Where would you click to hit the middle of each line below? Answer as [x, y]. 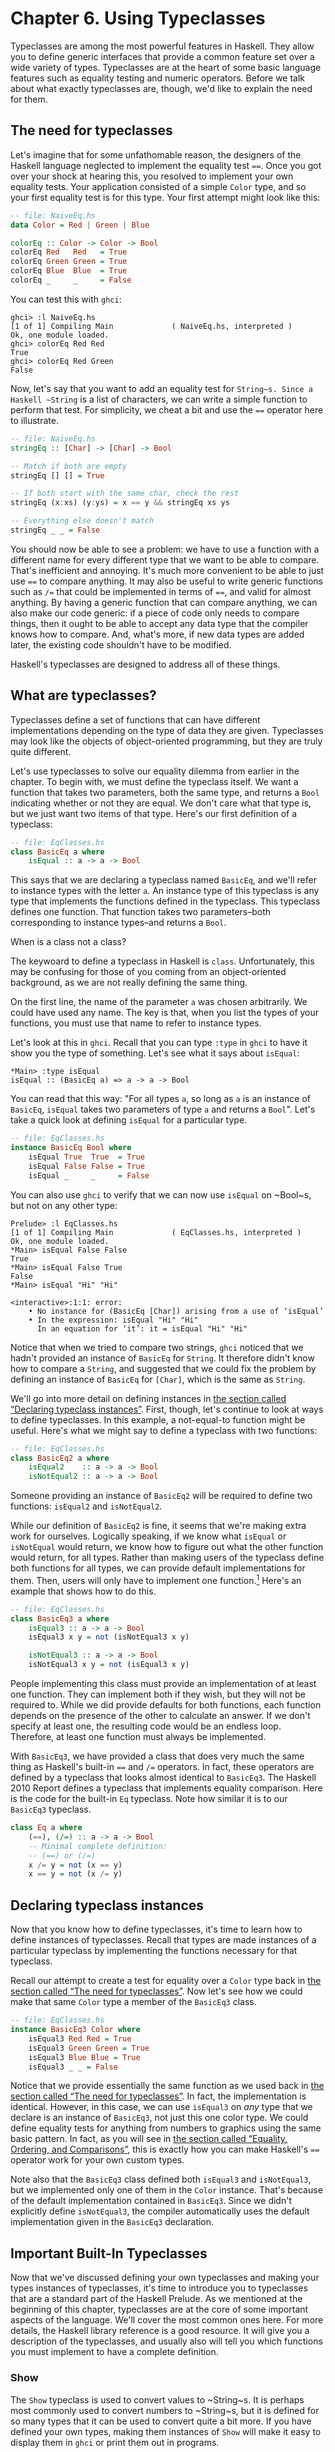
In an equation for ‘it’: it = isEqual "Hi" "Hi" [142, 1328]
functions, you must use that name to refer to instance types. [136, 1023]
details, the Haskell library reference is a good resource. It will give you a [160, 2331]
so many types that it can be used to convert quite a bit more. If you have [161, 2421]
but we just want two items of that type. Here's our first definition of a [154, 813]
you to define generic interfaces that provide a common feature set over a [162, 56]
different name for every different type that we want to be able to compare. [165, 559]
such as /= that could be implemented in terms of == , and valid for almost [161, 591]
